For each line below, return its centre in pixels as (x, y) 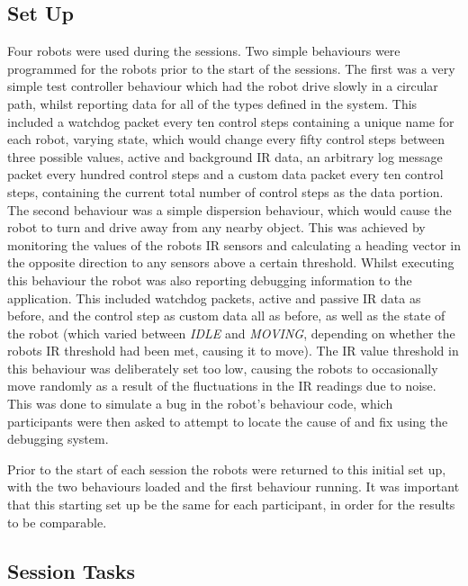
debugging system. (58, 439)
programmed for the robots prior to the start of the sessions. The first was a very (231, 68)
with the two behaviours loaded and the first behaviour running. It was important (234, 487)
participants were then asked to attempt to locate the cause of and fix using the (228, 421)
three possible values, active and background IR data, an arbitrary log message (225, 156)
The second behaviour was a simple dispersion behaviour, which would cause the (229, 209)
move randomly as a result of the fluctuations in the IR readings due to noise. (222, 386)
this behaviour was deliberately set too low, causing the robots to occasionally (223, 368)
